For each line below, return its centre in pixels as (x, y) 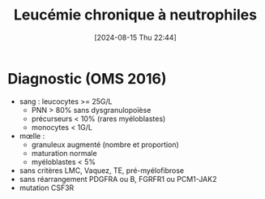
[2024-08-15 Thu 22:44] (135, 37)
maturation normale (64, 153)
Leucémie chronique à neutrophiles (135, 15)
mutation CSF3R (47, 188)
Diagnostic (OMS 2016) (87, 78)
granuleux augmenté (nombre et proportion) (105, 145)
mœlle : (32, 136)
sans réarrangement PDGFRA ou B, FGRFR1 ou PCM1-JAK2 (118, 179)
